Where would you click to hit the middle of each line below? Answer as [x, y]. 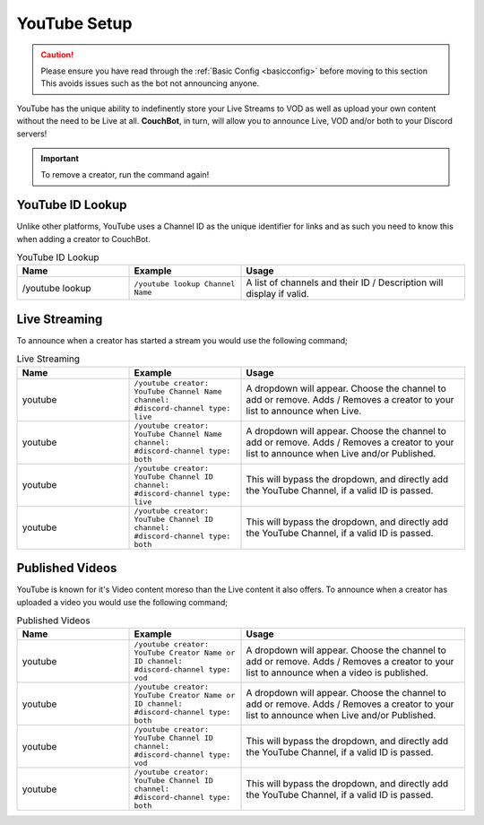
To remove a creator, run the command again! [125, 175]
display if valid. [277, 294]
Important [60, 158]
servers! [32, 134]
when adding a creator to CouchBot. [84, 239]
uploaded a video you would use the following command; [122, 602]
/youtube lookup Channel [185, 284]
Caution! [57, 55]
